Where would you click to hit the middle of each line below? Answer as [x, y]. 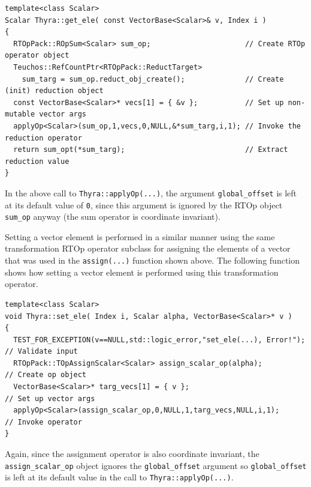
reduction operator [43, 138]
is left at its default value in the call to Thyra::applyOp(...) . [119, 477]
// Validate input [41, 352]
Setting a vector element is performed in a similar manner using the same [140, 236]
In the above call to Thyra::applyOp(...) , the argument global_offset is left [151, 192]
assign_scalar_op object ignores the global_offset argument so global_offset [156, 465]
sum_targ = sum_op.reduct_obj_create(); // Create [153, 79]
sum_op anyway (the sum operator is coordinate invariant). [113, 216]
